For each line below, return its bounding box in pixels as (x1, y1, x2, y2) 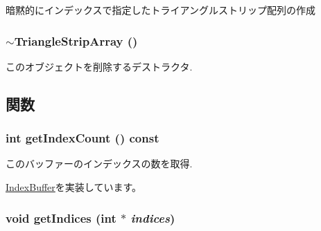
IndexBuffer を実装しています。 (6, 180, 141, 194)
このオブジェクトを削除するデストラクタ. (6, 59, 193, 73)
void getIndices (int (6, 209, 116, 226)
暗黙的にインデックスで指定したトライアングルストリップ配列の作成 (6, 3, 316, 17)
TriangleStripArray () (14, 32, 138, 49)
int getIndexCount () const (6, 129, 159, 147)
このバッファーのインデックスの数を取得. (6, 156, 193, 171)
